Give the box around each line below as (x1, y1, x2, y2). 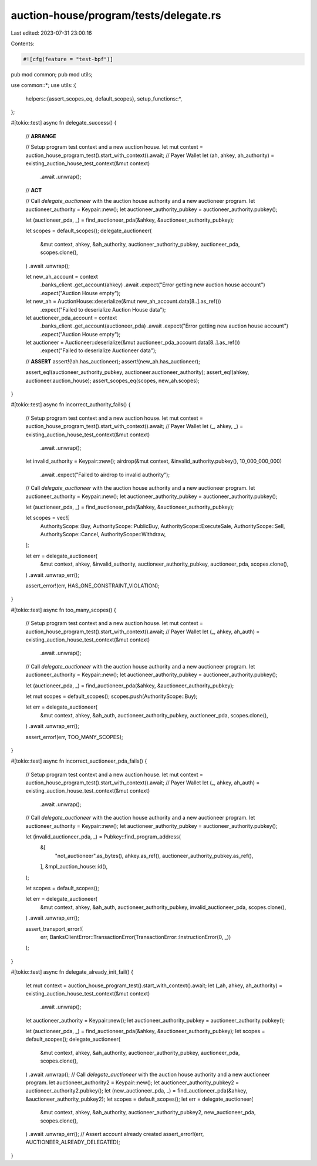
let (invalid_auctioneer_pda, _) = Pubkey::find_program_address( (25, 833, 181, 840)
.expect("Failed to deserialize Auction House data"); (40, 306, 166, 313)
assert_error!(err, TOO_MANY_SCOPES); (25, 733, 123, 740)
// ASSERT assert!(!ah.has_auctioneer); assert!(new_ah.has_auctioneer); (25, 358, 201, 365)
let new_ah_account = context (25, 273, 98, 280)
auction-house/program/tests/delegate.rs (11, 9, 221, 22)
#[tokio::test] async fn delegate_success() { (11, 119, 117, 126)
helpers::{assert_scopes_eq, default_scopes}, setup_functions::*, (25, 95, 183, 102)
